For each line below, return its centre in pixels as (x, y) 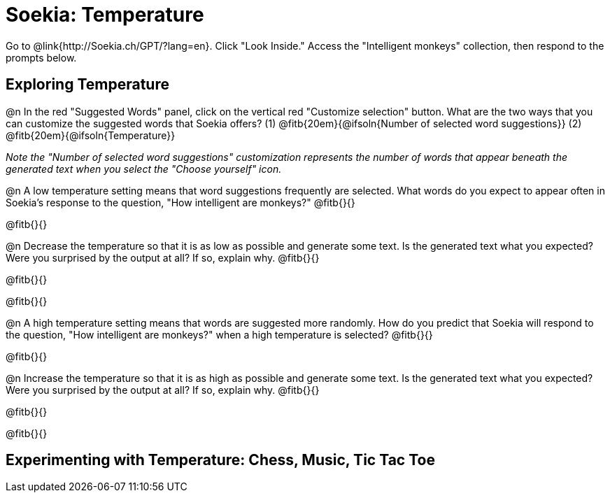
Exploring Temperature (87, 85)
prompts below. (41, 57)
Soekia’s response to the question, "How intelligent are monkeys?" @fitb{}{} (180, 202)
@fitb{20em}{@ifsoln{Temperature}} (91, 135)
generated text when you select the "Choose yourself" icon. (144, 169)
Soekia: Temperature (105, 15)
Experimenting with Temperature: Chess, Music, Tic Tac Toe (220, 460)
